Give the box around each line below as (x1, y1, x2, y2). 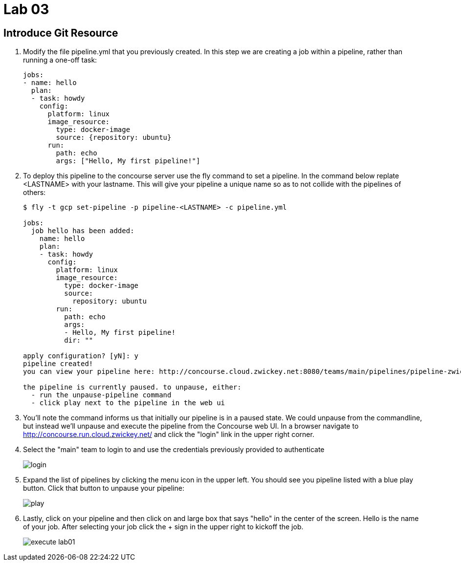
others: (23, 188, 46, 197)
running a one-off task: (23, 56, 97, 65)
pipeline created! (23, 360, 93, 368)
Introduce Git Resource (3, 26, 118, 39)
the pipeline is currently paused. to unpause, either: (23, 383, 241, 391)
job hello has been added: (31, 227, 134, 235)
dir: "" (64, 336, 93, 345)
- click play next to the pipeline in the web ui (31, 399, 225, 407)
